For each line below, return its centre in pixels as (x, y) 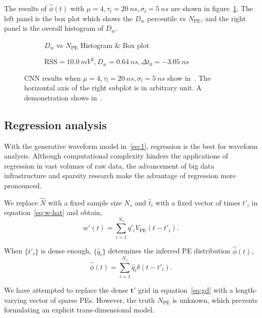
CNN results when (53, 77)
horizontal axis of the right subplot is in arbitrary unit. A (113, 88)
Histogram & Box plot (115, 45)
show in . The (189, 77)
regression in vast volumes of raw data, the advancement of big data (109, 165)
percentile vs (167, 18)
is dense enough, (66, 251)
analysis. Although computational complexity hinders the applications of (116, 156)
